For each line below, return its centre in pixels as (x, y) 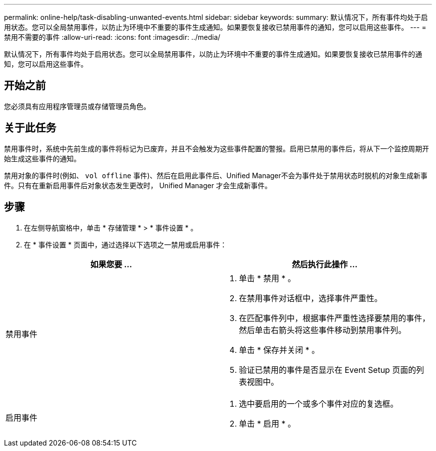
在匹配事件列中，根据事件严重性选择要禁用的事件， (335, 318)
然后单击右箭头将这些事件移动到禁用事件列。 (323, 330)
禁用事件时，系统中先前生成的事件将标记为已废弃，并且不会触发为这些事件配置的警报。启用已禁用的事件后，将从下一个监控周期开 (217, 148)
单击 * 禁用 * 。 (268, 278)
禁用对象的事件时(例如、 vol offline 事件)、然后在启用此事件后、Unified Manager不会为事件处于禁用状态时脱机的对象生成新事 (216, 175)
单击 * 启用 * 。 (268, 423)
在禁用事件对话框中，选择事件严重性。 (311, 298)
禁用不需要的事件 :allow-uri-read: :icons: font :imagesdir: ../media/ (112, 37)
